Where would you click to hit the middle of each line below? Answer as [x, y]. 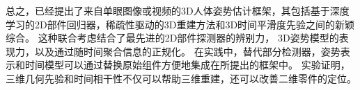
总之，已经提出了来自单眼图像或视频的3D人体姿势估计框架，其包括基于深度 [178, 10]
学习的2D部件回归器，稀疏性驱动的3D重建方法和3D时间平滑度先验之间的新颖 [180, 24]
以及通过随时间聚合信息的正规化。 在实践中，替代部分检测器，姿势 [187, 51]
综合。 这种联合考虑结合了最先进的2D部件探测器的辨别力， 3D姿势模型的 [172, 38]
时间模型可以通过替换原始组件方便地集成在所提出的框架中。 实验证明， [187, 65]
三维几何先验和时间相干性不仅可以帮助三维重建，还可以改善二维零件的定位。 [181, 78]
